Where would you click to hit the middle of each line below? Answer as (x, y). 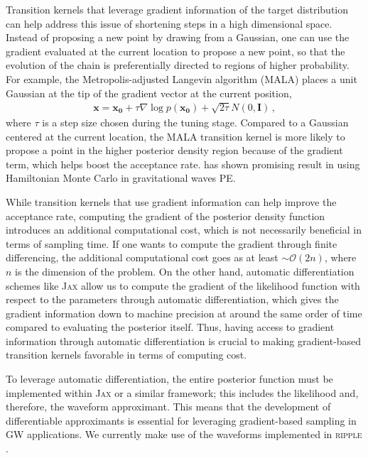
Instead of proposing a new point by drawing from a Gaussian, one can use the (178, 37)
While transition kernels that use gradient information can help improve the (171, 201)
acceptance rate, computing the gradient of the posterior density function (166, 216)
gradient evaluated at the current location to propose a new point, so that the (175, 51)
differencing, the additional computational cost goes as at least (142, 257)
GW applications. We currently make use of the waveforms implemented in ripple (184, 434)
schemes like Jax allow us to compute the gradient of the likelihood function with (183, 285)
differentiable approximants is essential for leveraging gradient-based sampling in (181, 420)
